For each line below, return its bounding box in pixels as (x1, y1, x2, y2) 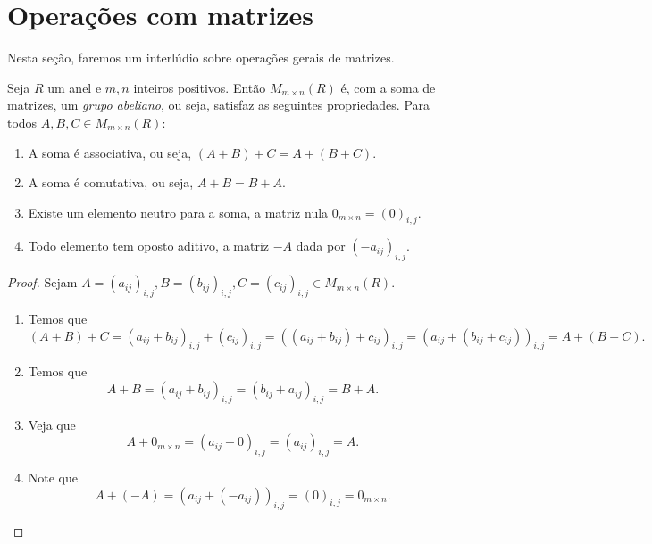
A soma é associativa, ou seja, (28, 143, 192, 161)
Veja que (28, 415, 76, 433)
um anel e (47, 78, 102, 96)
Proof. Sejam (7, 273, 78, 292)
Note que (28, 468, 79, 487)
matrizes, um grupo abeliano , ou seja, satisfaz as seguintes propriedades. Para (7, 95, 430, 114)
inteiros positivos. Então (133, 78, 266, 96)
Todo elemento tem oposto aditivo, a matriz (28, 236, 270, 255)
